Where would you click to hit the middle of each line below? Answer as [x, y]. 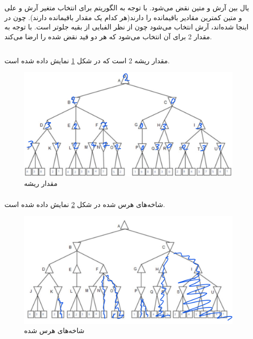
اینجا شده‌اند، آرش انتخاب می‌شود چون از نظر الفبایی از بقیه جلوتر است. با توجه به [126, 27]
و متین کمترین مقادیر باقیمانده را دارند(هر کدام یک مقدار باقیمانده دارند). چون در [123, 17]
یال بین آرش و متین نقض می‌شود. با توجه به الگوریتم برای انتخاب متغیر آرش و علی [127, 7]
